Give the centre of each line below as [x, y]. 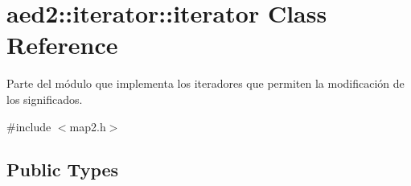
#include [29, 126]
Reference [62, 45]
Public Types [63, 169]
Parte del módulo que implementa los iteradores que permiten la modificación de [205, 83]
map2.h [88, 126]
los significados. [45, 99]
